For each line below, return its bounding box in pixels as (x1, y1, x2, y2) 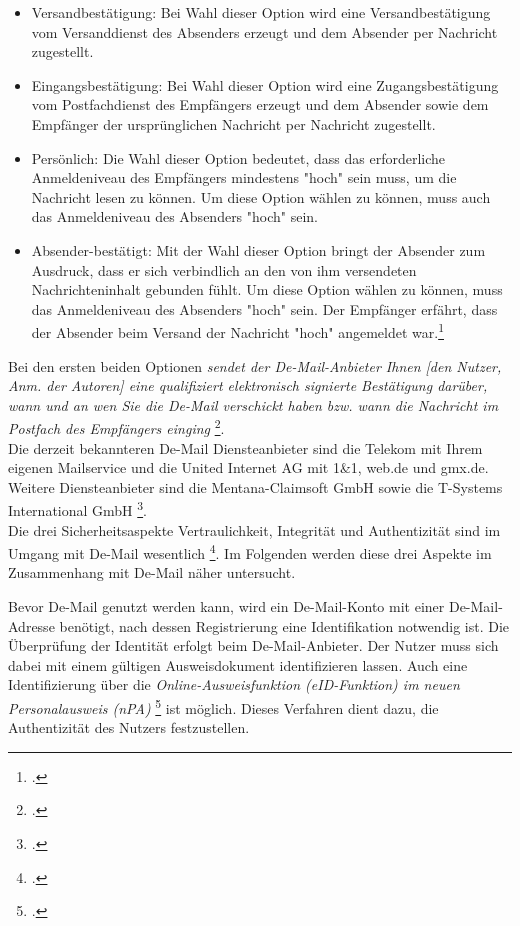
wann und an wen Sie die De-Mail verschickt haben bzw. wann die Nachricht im (8, 394, 499, 415)
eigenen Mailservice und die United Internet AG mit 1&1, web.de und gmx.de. (8, 457, 489, 478)
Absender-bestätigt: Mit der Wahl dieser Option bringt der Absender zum (31, 239, 486, 260)
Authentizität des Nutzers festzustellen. (8, 717, 250, 738)
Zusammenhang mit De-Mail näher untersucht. (8, 562, 296, 583)
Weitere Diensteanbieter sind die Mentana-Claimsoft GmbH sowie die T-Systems (8, 476, 503, 497)
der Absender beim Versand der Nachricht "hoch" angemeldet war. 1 (31, 319, 444, 342)
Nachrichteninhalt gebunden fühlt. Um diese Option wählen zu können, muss (31, 279, 503, 300)
